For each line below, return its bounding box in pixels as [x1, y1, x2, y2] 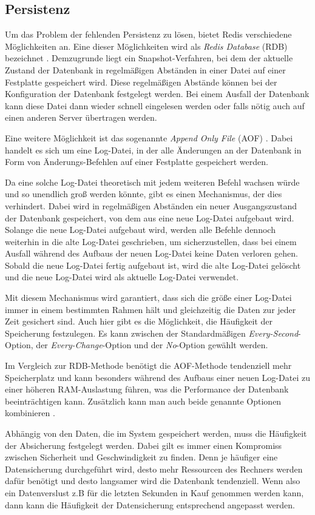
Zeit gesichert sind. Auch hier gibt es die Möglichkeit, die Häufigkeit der [5, 315, 273, 328]
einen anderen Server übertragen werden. [5, 111, 157, 124]
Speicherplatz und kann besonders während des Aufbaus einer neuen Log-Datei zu [5, 371, 310, 383]
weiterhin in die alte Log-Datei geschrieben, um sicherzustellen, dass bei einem [5, 235, 297, 247]
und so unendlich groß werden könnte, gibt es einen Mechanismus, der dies [5, 187, 282, 200]
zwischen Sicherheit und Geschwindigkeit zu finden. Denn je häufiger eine [5, 451, 278, 463]
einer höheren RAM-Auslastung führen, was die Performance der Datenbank [5, 383, 289, 396]
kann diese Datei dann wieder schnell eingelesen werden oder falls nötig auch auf [5, 99, 305, 112]
